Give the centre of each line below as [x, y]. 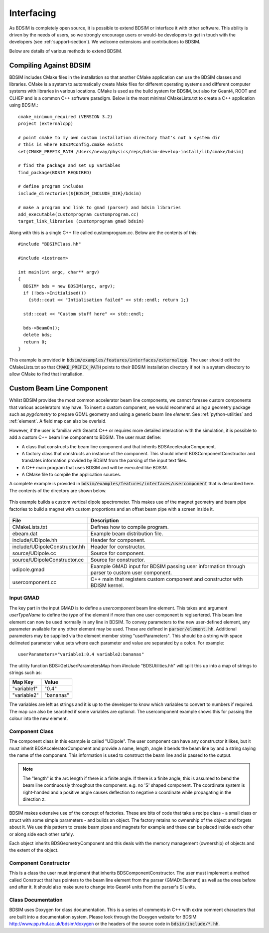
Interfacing [33, 13]
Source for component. [118, 553]
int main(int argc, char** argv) [59, 272]
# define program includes [51, 186]
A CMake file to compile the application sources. [71, 475]
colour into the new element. [39, 718]
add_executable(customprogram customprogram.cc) [78, 214]
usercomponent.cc [34, 583]
